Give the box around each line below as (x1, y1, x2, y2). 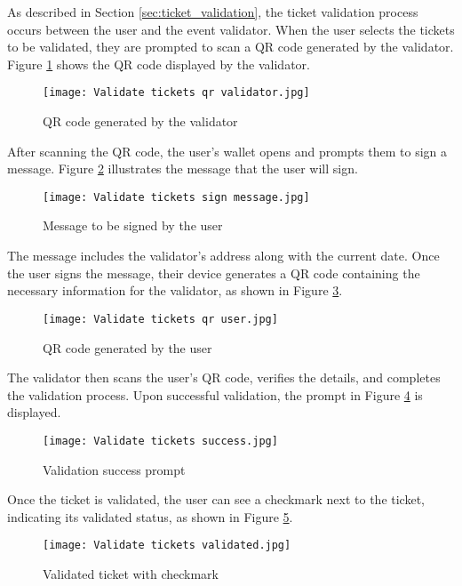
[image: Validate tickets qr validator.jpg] (43, 86, 310, 100)
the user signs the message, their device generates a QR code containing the (7, 263, 420, 282)
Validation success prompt (43, 460, 186, 478)
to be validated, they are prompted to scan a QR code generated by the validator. (7, 37, 454, 56)
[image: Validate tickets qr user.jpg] (43, 312, 278, 325)
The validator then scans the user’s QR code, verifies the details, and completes (7, 368, 441, 387)
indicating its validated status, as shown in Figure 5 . (7, 507, 293, 526)
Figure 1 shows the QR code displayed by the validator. (7, 54, 310, 73)
